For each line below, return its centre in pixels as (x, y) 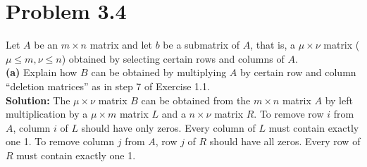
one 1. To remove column (60, 141)
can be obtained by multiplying (159, 72)
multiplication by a (47, 114)
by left (339, 100)
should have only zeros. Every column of (168, 127)
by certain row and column (298, 72)
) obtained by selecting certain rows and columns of (173, 58)
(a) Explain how (42, 72)
